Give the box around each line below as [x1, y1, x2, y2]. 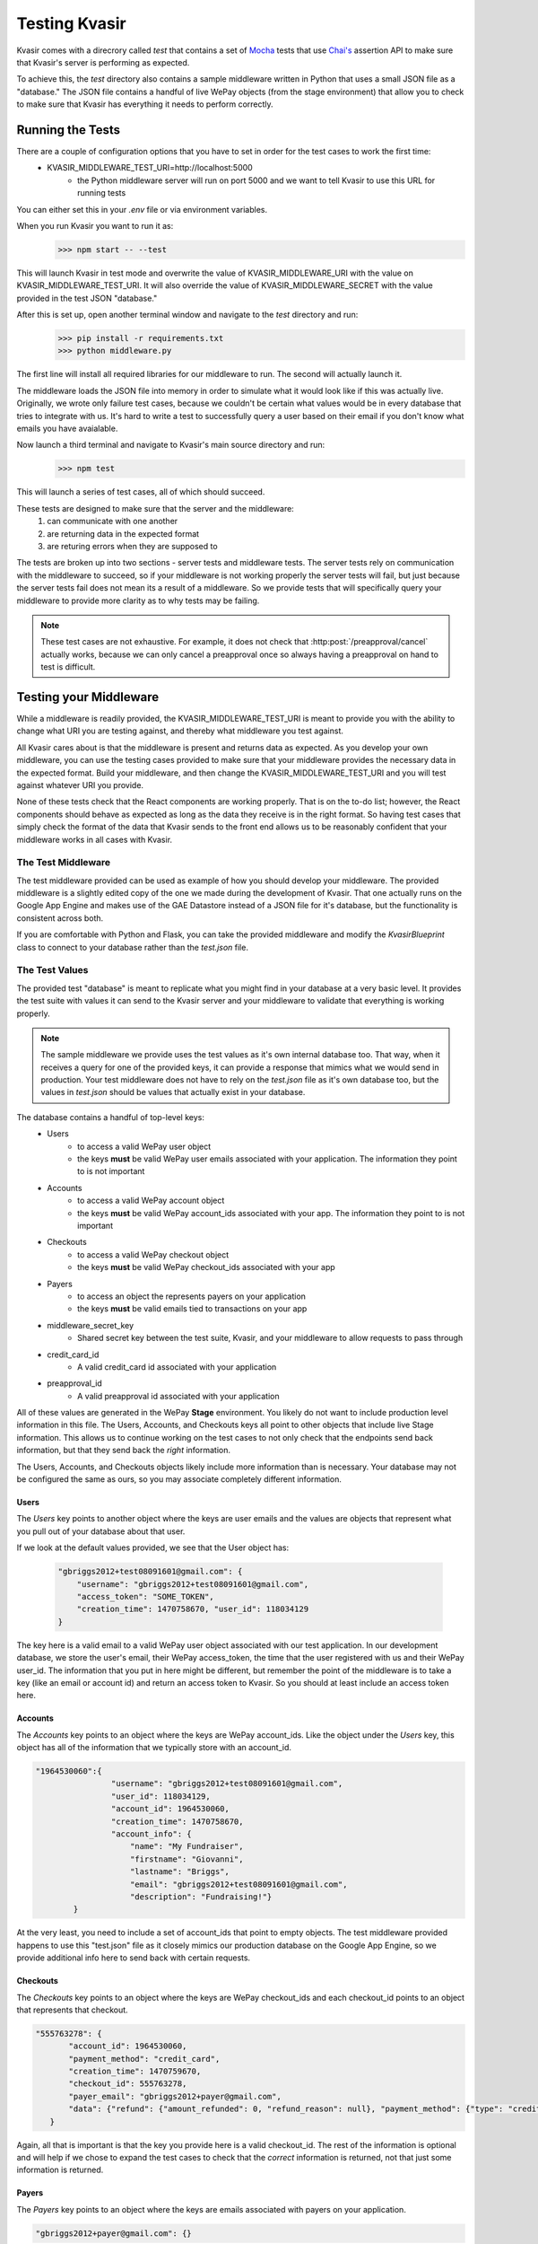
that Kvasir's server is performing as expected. [16, 57, 190, 67]
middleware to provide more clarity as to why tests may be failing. [16, 595, 260, 606]
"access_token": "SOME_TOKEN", [76, 1591, 214, 1601]
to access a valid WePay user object [77, 1141, 212, 1152]
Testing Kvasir [16, 13, 126, 33]
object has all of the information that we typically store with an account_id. [16, 1742, 291, 1753]
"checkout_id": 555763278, [68, 2079, 187, 2089]
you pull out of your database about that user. [16, 1526, 186, 1537]
